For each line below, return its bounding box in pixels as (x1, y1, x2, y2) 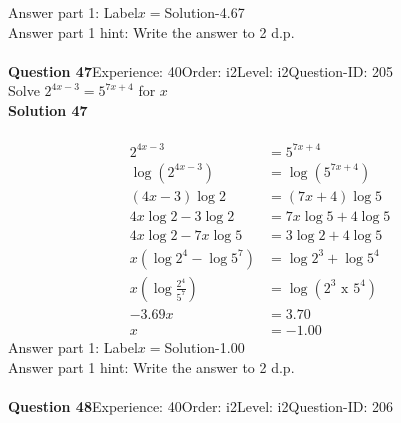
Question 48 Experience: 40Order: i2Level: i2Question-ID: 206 (8, 395, 393, 416)
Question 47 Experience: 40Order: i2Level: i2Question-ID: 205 (8, 60, 393, 81)
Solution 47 (8, 99, 88, 120)
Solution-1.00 (164, 336, 245, 357)
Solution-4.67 (164, 2, 245, 22)
